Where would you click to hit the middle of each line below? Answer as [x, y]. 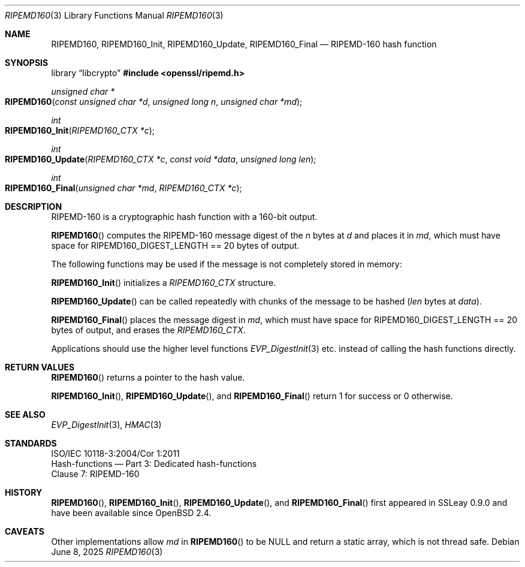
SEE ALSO [25, 414]
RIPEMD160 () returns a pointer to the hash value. [148, 377]
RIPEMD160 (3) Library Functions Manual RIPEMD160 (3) [114, 15]
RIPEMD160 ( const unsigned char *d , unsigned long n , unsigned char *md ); [154, 102]
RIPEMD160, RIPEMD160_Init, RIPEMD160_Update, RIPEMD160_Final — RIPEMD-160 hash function [244, 44]
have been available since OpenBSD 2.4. [131, 513]
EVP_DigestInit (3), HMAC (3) [106, 425]
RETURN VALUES [40, 367]
